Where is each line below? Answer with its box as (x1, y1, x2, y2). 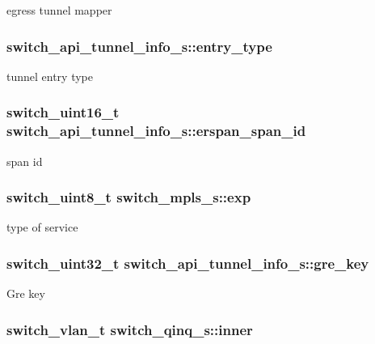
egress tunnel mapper (6, 2, 112, 18)
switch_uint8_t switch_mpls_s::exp (6, 187, 251, 207)
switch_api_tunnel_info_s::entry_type (6, 36, 272, 56)
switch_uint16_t (6, 102, 120, 122)
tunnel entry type (6, 67, 94, 84)
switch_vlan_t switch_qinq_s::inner (6, 319, 253, 339)
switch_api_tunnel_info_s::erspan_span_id (6, 121, 306, 141)
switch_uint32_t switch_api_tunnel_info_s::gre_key (6, 253, 369, 273)
